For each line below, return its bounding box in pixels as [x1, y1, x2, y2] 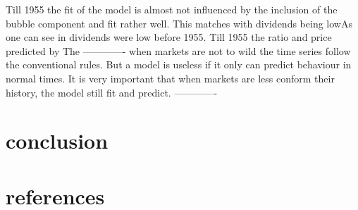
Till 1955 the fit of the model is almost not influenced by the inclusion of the [6, 2, 338, 16]
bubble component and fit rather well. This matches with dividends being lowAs [6, 16, 352, 30]
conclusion [6, 126, 109, 155]
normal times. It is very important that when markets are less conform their [6, 70, 335, 85]
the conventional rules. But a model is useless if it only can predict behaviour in [6, 57, 352, 72]
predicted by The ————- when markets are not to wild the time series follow [6, 43, 351, 58]
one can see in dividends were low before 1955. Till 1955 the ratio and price [6, 30, 332, 44]
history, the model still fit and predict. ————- [6, 85, 218, 99]
